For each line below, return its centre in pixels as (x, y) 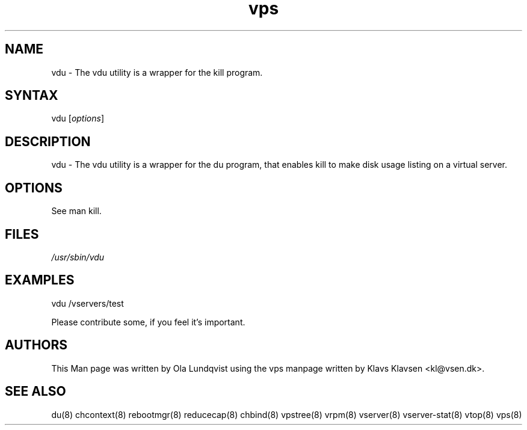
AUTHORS (36, 345)
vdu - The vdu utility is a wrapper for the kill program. (157, 72)
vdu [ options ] (78, 118)
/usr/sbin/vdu (78, 257)
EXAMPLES (40, 280)
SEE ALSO (35, 392)
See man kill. (76, 211)
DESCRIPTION (48, 141)
